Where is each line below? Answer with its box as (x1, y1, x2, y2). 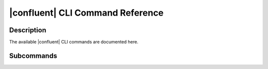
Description (9, 26, 47, 34)
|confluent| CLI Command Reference (9, 7, 164, 18)
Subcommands (9, 51, 57, 60)
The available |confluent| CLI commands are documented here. (9, 39, 138, 45)
